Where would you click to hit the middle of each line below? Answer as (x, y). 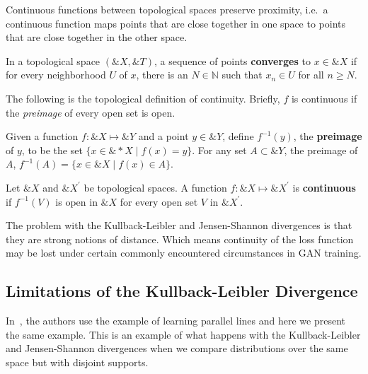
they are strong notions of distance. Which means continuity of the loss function (180, 239)
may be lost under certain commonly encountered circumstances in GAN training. (184, 253)
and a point (163, 136)
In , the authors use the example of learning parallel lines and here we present (176, 321)
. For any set (219, 150)
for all (311, 75)
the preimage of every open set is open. (91, 112)
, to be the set (52, 150)
